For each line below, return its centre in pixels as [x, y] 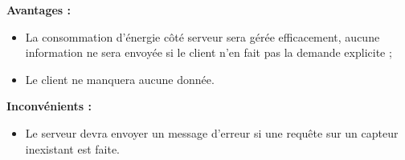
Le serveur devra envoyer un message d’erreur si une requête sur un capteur [212, 132]
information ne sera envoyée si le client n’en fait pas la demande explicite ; [209, 52]
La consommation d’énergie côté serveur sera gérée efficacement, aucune [202, 36]
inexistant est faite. [73, 148]
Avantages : [39, 10]
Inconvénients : [49, 106]
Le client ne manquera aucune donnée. [120, 79]
